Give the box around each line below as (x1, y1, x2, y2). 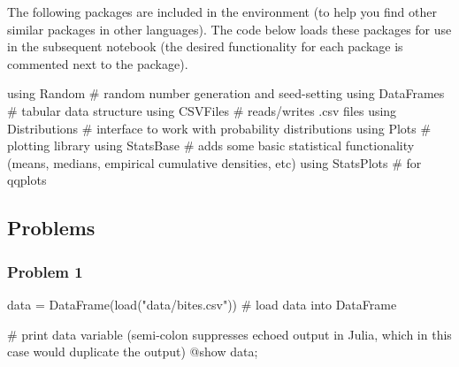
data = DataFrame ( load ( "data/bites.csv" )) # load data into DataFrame (7, 294, 397, 313)
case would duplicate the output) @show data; (7, 342, 258, 361)
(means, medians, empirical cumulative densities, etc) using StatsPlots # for (7, 153, 422, 172)
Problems (7, 214, 96, 241)
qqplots (7, 171, 47, 189)
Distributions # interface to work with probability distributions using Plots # (7, 119, 432, 137)
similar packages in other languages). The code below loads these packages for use (7, 19, 452, 38)
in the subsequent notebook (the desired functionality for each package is (7, 37, 403, 56)
